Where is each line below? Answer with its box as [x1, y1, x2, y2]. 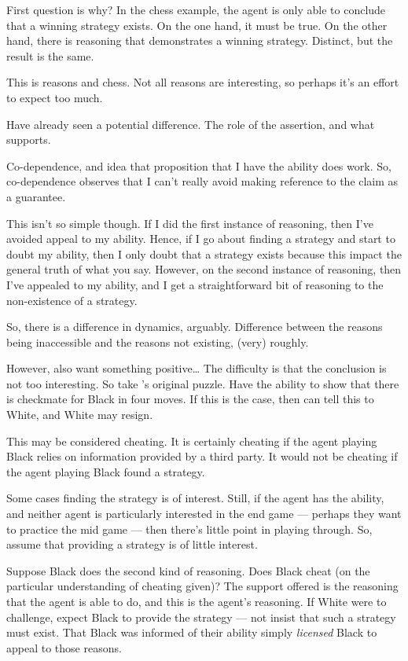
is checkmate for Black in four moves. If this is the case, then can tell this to [6, 391, 374, 407]
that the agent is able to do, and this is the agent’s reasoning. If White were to [6, 593, 387, 609]
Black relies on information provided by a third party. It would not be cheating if [6, 448, 398, 465]
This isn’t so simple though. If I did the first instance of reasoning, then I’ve [6, 215, 373, 231]
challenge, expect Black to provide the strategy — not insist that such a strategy [6, 608, 396, 625]
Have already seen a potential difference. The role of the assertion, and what [6, 116, 375, 132]
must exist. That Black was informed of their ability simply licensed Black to [6, 624, 377, 641]
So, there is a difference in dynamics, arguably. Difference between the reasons [6, 318, 383, 335]
